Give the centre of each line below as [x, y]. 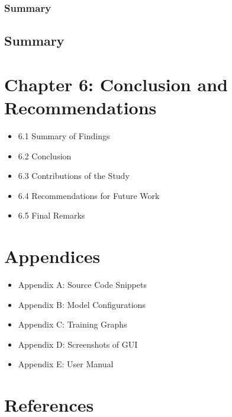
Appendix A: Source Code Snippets [82, 285]
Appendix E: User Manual [66, 364]
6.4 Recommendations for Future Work [89, 195]
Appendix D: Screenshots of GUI [78, 344]
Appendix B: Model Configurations [82, 304]
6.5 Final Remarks [51, 215]
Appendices [52, 256]
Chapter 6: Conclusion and [116, 84]
